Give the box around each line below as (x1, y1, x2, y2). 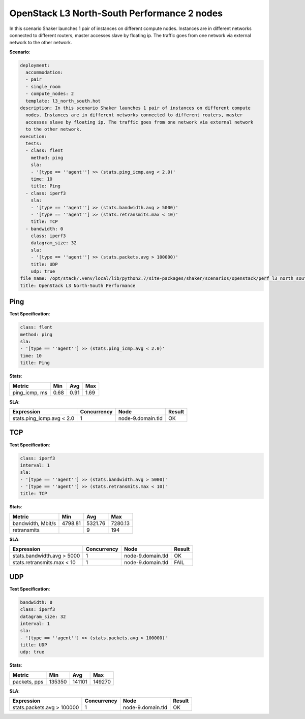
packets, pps (12, 678, 44, 685)
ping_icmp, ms (12, 389, 48, 396)
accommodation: (25, 70, 64, 76)
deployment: (20, 62, 50, 68)
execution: (20, 134, 47, 139)
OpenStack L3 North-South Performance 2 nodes (9, 8, 223, 19)
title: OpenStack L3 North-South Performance (20, 282, 136, 288)
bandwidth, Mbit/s (12, 519, 56, 527)
